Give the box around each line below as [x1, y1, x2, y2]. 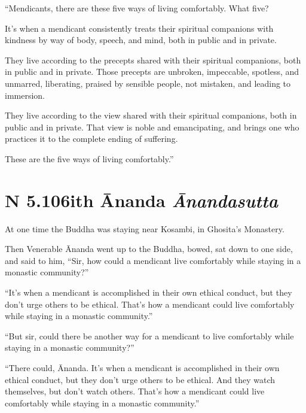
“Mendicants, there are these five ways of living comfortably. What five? [5, 2, 269, 14]
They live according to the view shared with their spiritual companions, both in [5, 109, 297, 122]
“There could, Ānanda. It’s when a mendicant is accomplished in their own [5, 362, 280, 373]
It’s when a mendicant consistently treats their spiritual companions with [5, 22, 274, 34]
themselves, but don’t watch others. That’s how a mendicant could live [5, 385, 265, 397]
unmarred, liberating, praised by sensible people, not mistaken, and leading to [5, 77, 291, 89]
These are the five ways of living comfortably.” [5, 152, 174, 165]
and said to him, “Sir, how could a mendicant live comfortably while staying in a [5, 254, 301, 266]
